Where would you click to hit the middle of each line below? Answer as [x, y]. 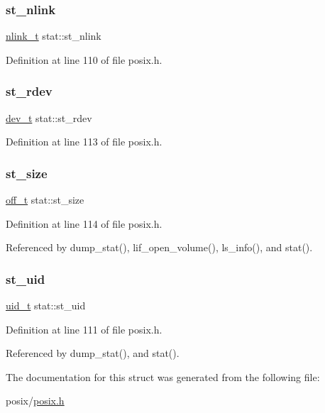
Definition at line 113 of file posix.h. [84, 142]
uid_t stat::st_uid [46, 305]
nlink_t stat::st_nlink [54, 36]
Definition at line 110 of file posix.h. [84, 59]
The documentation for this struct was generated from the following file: [163, 376]
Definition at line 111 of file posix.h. [84, 329]
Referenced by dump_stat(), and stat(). [93, 353]
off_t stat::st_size [45, 200]
